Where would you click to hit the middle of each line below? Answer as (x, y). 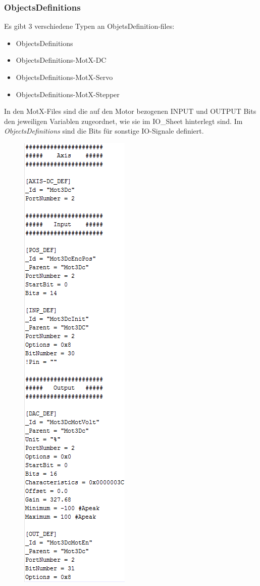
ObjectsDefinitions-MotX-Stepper (68, 94)
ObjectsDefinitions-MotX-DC (61, 60)
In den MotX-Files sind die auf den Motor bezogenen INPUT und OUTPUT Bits (130, 111)
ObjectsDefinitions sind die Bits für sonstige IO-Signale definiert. (104, 131)
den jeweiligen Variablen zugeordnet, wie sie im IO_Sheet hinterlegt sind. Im (123, 121)
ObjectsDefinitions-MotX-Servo (64, 77)
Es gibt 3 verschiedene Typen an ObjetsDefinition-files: (89, 26)
